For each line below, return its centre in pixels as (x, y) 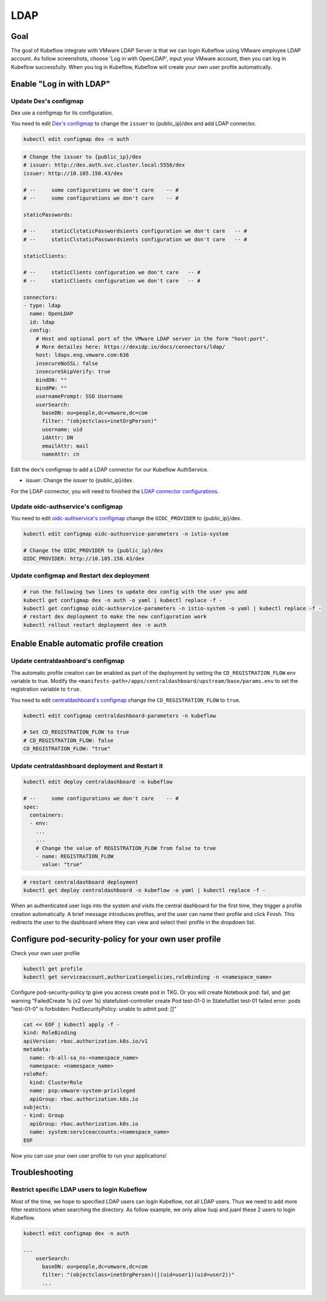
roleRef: (36, 1074)
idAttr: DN (58, 438)
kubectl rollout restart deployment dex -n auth (95, 625)
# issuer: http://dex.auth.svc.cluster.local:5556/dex (104, 165)
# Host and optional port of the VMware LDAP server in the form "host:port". (152, 339)
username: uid (62, 429)
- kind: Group (44, 1115)
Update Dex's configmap (47, 101)
